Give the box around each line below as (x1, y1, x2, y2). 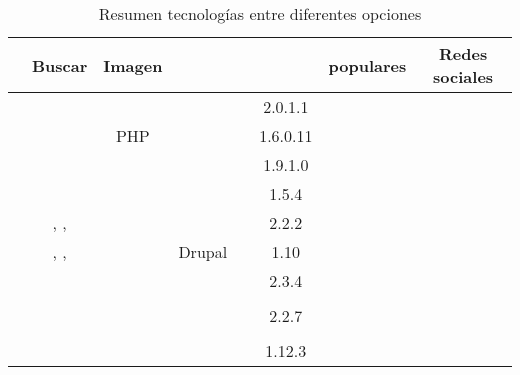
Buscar (32, 53, 88, 77)
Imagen (103, 53, 163, 77)
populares (328, 53, 407, 77)
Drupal (178, 240, 228, 263)
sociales (433, 65, 494, 88)
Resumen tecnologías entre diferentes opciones (98, 2, 422, 25)
